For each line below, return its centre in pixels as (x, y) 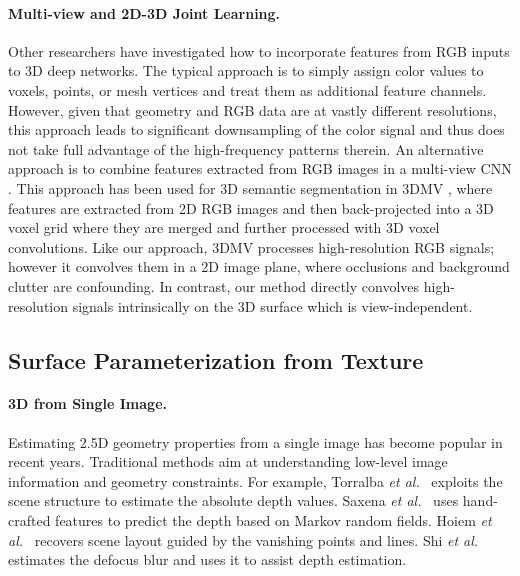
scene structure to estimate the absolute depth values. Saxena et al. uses (233, 500)
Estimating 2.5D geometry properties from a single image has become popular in (255, 441)
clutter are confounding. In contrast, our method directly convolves (214, 285)
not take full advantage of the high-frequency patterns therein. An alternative (246, 148)
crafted (29, 520)
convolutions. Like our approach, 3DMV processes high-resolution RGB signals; (251, 246)
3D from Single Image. (87, 403)
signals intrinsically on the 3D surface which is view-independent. (272, 305)
